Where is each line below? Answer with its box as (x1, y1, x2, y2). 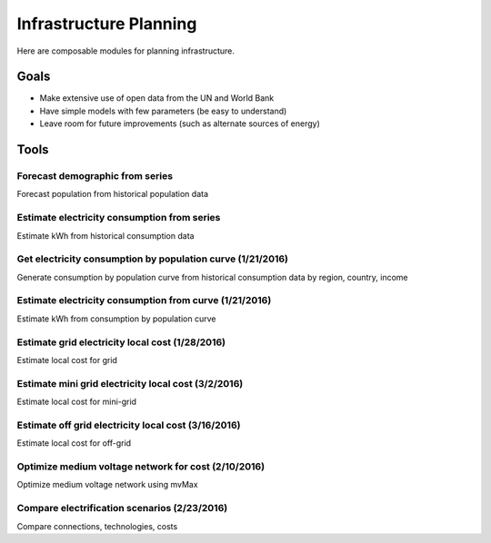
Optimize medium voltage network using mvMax (16, 479, 199, 490)
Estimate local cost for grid (16, 354, 118, 365)
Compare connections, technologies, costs (16, 520, 178, 531)
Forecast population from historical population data (16, 189, 209, 200)
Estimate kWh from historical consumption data (16, 230, 195, 241)
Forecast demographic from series (16, 170, 173, 183)
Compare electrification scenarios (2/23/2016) (16, 502, 228, 515)
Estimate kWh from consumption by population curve (16, 313, 216, 324)
